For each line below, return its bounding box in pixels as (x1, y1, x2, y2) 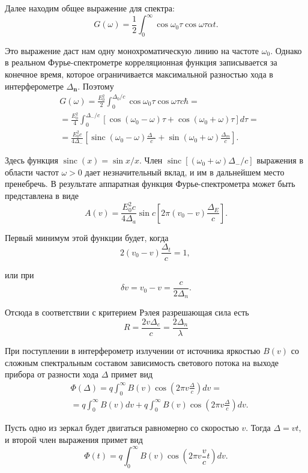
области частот (5, 165, 59, 178)
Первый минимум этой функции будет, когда (5, 231, 169, 243)
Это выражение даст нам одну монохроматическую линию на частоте (5, 44, 259, 56)
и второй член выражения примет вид (5, 433, 143, 446)
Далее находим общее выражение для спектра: (5, 2, 175, 14)
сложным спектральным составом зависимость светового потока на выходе (5, 356, 279, 368)
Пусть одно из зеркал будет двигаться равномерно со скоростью (5, 421, 239, 434)
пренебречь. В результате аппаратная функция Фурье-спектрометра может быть (5, 177, 295, 190)
